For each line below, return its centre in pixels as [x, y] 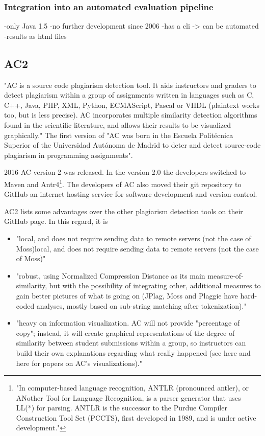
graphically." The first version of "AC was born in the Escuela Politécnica [119, 135]
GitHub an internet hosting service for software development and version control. [131, 194]
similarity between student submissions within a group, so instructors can [131, 343]
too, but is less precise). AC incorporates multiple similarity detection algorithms [131, 115]
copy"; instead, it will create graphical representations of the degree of [125, 332]
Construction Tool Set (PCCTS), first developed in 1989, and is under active [136, 417]
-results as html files [35, 36]
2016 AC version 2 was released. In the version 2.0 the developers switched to [125, 172]
